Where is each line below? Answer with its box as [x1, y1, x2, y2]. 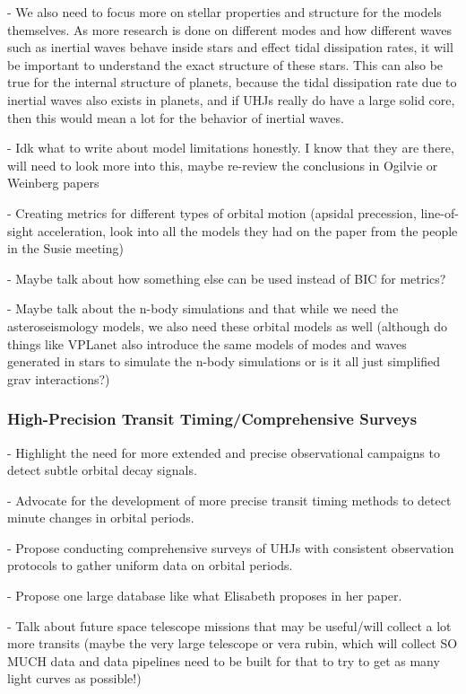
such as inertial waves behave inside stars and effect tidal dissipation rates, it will [7, 38, 453, 57]
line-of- [420, 203, 459, 222]
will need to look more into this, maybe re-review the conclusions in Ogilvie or [7, 155, 438, 174]
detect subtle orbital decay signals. [7, 461, 197, 479]
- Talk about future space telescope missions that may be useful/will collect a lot [7, 616, 452, 635]
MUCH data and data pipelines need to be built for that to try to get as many [7, 651, 440, 670]
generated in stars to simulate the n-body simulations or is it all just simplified [7, 352, 440, 371]
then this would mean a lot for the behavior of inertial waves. [7, 108, 344, 127]
